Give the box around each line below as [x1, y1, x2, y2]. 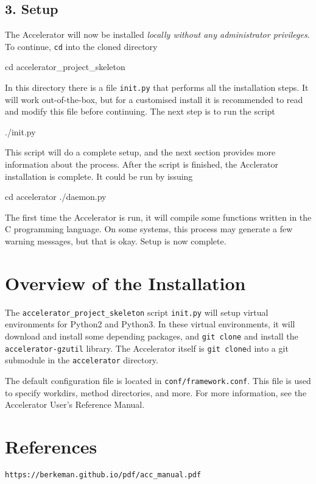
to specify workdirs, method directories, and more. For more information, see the [5, 386, 307, 399]
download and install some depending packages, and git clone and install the [5, 330, 298, 343]
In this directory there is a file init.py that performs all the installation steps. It [5, 81, 309, 94]
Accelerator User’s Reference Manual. [5, 398, 145, 411]
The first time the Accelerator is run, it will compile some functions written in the [5, 210, 312, 223]
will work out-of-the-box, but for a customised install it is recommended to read [5, 93, 303, 105]
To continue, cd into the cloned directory [5, 40, 158, 52]
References [5, 434, 97, 459]
